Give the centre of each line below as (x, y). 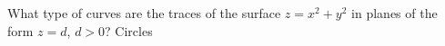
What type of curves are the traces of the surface (144, 13)
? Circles (129, 30)
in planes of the (394, 13)
